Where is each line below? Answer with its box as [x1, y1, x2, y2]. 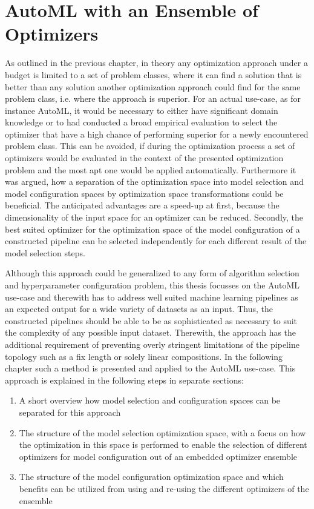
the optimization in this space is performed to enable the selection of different [19, 438, 307, 451]
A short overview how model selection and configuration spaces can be [19, 394, 281, 407]
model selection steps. [5, 246, 85, 259]
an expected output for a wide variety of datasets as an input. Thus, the [5, 302, 273, 315]
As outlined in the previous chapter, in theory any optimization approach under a [5, 56, 308, 69]
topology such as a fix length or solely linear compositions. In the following [5, 350, 283, 362]
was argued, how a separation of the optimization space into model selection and [5, 175, 304, 188]
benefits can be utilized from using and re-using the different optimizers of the [19, 482, 309, 494]
